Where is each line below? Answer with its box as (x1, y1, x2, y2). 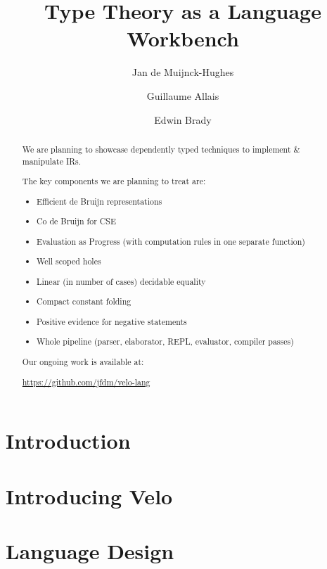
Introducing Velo (6, 481, 173, 510)
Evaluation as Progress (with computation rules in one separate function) (37, 235, 305, 247)
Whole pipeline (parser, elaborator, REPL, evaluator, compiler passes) (37, 335, 294, 347)
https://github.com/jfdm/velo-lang (22, 376, 150, 388)
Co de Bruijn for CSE (37, 215, 117, 227)
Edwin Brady (154, 112, 212, 127)
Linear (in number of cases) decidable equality (37, 275, 206, 287)
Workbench (127, 24, 239, 53)
